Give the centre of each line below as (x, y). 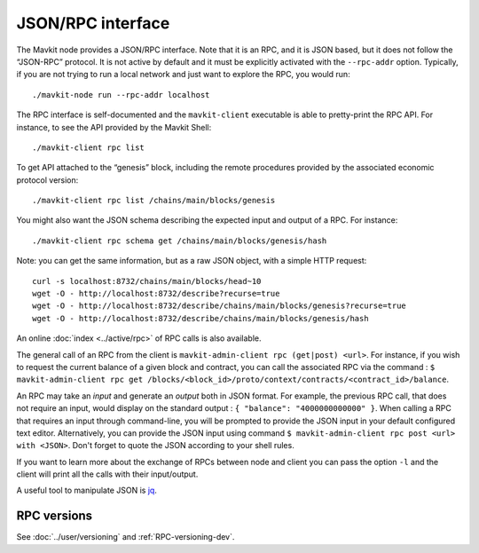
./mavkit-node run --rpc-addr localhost (121, 95)
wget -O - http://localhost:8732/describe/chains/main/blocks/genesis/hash (200, 318)
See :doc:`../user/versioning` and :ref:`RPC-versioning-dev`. (126, 537)
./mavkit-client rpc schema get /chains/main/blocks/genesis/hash (180, 241)
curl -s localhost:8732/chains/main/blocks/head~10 (147, 281)
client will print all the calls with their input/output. (107, 474)
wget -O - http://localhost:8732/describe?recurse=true (156, 294)
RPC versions (55, 516)
